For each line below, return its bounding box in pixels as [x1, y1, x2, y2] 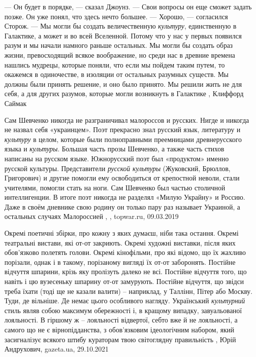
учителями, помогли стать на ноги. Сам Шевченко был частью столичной [4, 182, 225, 192]
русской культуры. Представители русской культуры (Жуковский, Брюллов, [4, 163, 230, 173]
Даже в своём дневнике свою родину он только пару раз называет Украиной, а [4, 201, 240, 212]
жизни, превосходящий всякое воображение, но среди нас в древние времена [4, 49, 235, 60]
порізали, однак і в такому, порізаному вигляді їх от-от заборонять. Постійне [4, 256, 236, 267]
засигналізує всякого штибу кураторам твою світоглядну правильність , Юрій [4, 334, 236, 344]
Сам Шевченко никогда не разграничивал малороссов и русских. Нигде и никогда [4, 114, 249, 125]
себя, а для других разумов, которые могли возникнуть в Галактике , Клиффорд [4, 88, 244, 99]
